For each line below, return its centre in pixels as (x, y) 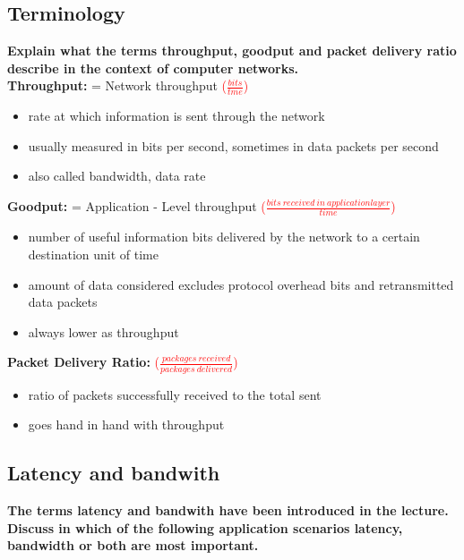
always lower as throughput (103, 331)
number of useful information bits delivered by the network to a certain (224, 237)
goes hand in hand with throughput (126, 424)
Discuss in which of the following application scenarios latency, (205, 527)
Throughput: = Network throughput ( (117, 85)
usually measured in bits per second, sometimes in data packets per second (233, 145)
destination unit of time (93, 254)
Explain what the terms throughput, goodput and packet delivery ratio (232, 51)
